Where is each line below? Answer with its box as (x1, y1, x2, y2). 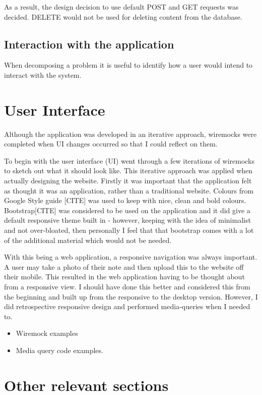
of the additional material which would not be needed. (4, 234, 172, 245)
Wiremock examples (16, 328, 78, 338)
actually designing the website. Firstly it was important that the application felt (4, 175, 252, 186)
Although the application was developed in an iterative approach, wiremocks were (4, 128, 257, 139)
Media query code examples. (16, 344, 103, 355)
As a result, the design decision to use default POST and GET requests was (4, 2, 239, 12)
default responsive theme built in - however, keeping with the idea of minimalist (4, 215, 251, 225)
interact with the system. (4, 69, 82, 80)
